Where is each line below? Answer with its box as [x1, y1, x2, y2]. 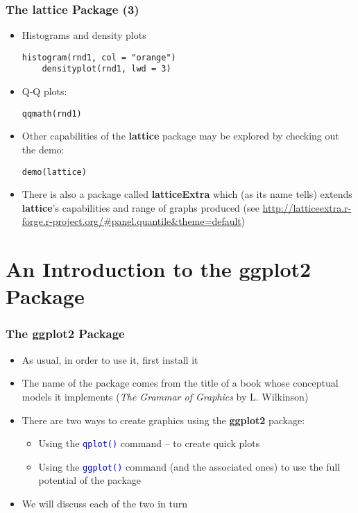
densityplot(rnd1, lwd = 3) [42, 64, 171, 74]
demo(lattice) [22, 167, 87, 177]
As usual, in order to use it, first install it [22, 352, 198, 367]
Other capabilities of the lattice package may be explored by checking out [22, 128, 339, 143]
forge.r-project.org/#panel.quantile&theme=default [22, 214, 241, 228]
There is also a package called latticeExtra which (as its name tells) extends [22, 187, 352, 201]
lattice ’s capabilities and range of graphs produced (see [22, 200, 259, 215]
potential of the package [38, 473, 141, 487]
